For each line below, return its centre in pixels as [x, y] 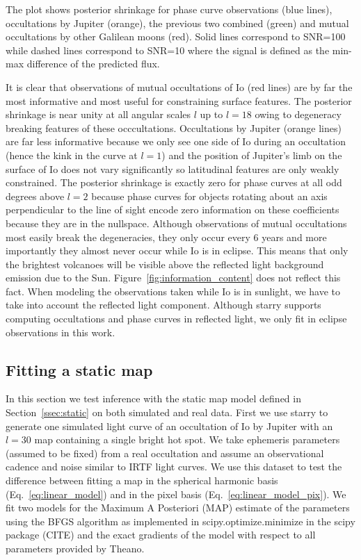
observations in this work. [61, 332]
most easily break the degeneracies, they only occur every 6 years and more [166, 237]
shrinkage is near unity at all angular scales [98, 114]
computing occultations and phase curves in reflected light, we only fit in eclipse [176, 319]
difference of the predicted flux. [93, 64]
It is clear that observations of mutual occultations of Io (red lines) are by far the [179, 87]
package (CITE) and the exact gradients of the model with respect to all [161, 535]
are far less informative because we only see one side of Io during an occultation [176, 141]
